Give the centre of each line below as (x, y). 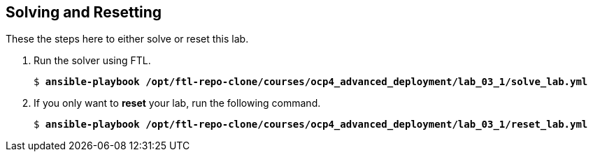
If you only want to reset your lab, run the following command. (177, 103)
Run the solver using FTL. (92, 61)
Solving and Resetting (84, 12)
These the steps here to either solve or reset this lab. (127, 39)
